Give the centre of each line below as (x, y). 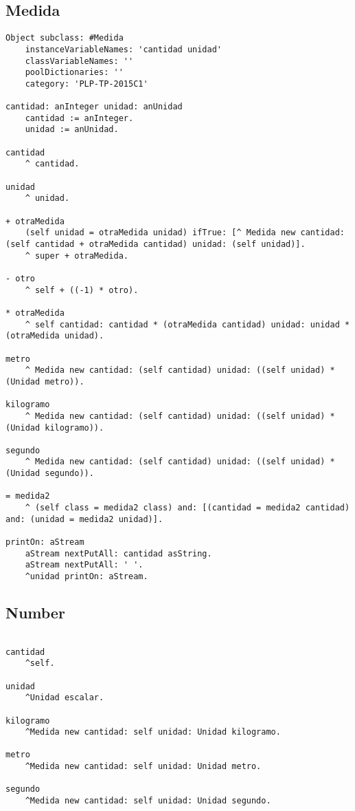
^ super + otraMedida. (77, 256)
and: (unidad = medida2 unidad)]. (84, 519)
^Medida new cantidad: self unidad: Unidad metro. (143, 767)
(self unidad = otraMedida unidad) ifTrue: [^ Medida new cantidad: (185, 233)
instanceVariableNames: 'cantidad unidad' (123, 49)
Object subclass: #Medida (65, 38)
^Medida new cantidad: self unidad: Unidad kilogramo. (153, 732)
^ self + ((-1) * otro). (82, 290)
